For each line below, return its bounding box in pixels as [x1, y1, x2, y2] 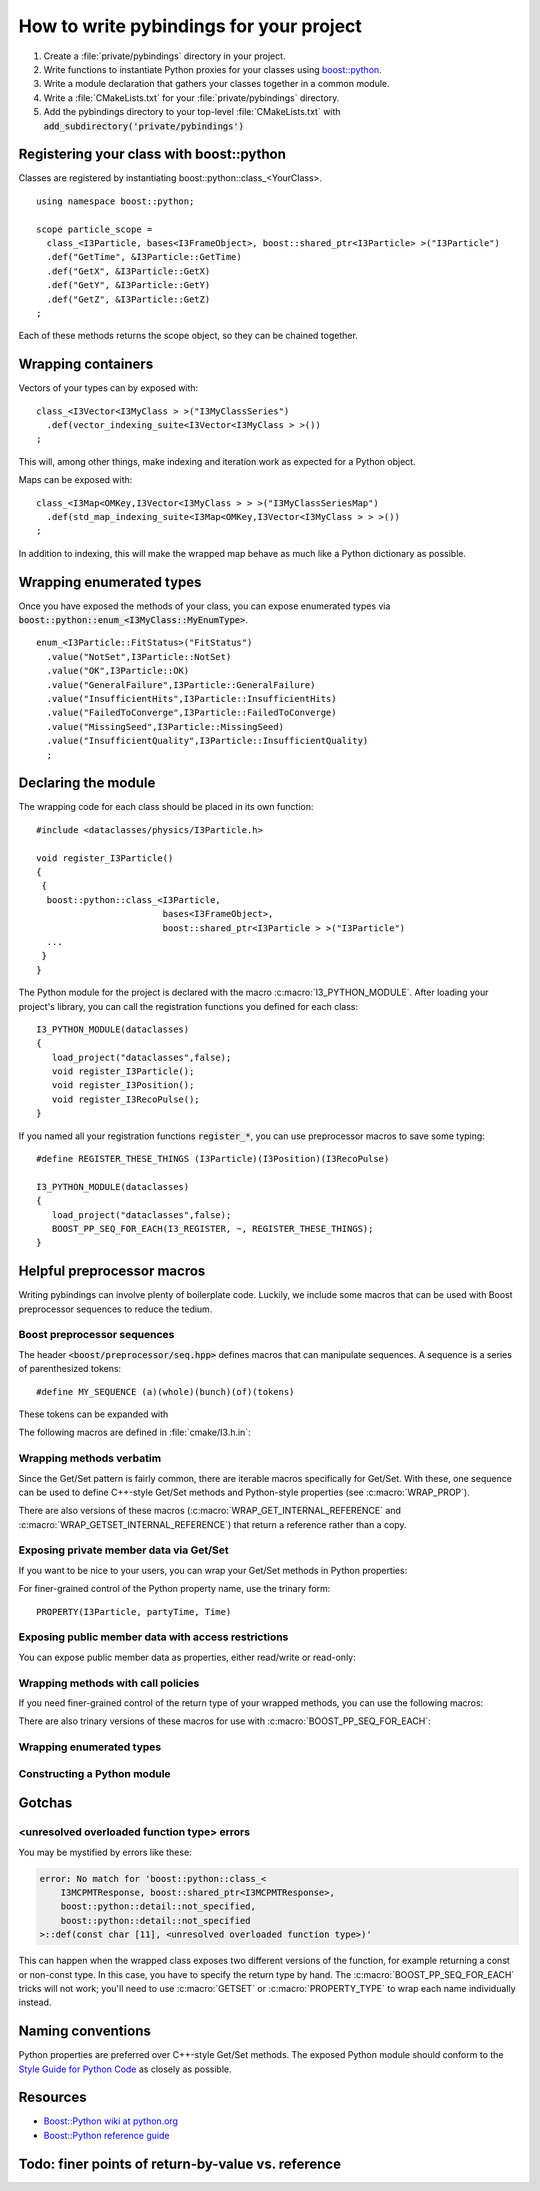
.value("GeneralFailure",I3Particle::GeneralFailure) [46, 679, 316, 690]
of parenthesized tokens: [18, 1363, 122, 1375]
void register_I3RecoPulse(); [51, 1093, 200, 1105]
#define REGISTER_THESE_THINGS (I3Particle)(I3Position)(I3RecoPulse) [36, 1153, 390, 1165]
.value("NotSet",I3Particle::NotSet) [46, 651, 232, 662]
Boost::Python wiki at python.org [43, 2115, 179, 2127]
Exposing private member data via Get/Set [18, 1543, 229, 1557]
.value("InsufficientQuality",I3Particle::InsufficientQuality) [46, 735, 369, 747]
